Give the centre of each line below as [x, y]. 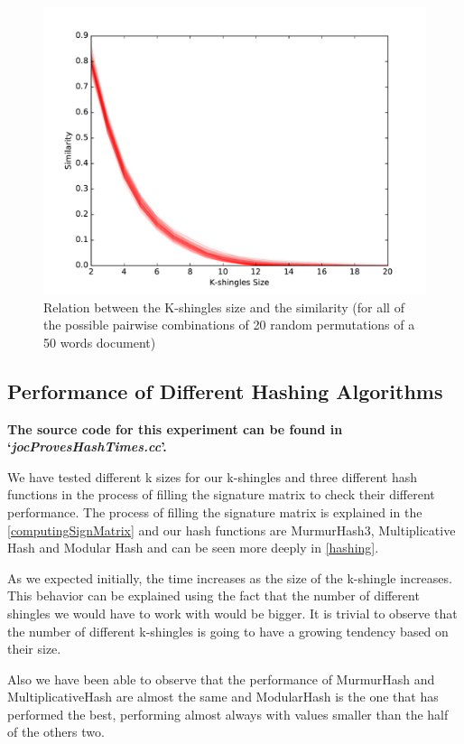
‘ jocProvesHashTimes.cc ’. [87, 446]
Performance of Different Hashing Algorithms [225, 391]
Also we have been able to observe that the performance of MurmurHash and [221, 679]
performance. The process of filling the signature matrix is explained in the [215, 511]
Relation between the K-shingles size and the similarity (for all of [224, 307]
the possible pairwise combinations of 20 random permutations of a [229, 325]
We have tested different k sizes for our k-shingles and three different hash [213, 476]
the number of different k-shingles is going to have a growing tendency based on [228, 631]
